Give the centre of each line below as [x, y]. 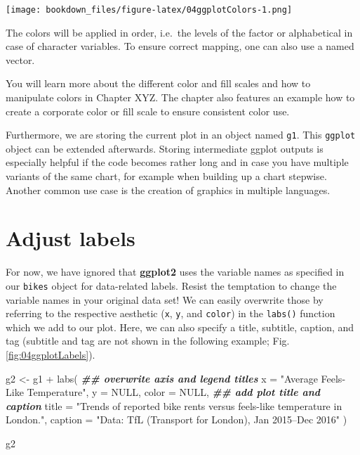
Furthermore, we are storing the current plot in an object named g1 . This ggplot [181, 135]
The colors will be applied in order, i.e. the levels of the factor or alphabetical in [179, 32]
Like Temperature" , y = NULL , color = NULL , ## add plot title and [163, 392]
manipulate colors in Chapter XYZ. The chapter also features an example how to [180, 97]
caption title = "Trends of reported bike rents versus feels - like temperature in [174, 405]
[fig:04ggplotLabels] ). [51, 355]
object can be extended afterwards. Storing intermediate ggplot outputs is [165, 148]
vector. [20, 59]
